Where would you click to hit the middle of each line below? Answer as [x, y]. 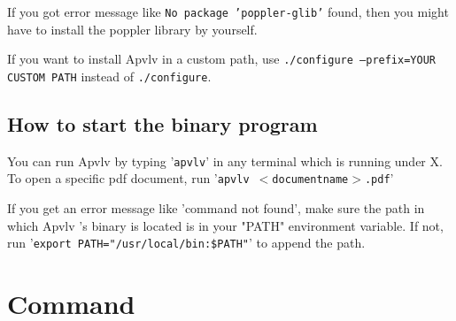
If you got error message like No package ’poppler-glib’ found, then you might [228, 11]
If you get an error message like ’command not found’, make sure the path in [216, 208]
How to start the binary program [162, 123]
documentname [310, 180]
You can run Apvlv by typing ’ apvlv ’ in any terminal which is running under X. [225, 160]
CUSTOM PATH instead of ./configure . [109, 76]
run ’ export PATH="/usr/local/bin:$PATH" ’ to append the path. [186, 243]
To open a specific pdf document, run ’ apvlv [128, 178]
